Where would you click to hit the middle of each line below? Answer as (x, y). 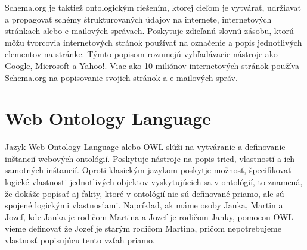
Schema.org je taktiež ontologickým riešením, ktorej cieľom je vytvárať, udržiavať (153, 7)
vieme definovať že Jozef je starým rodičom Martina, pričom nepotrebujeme (143, 228)
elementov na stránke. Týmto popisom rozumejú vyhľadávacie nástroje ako (141, 54)
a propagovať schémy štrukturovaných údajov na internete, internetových (138, 19)
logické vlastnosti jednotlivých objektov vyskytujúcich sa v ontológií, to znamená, (154, 182)
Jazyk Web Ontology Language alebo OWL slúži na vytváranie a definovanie (145, 147)
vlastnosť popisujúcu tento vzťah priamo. (80, 240)
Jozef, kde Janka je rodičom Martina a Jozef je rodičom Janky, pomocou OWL (149, 216)
